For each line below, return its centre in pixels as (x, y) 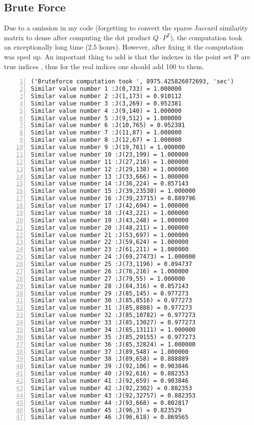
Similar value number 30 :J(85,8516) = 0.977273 (112, 301)
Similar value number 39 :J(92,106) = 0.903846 (110, 366)
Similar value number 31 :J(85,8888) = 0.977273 (112, 308)
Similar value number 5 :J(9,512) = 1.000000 (106, 118)
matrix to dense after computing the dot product (78, 37)
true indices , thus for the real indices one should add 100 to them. (104, 66)
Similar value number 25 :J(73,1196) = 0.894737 (112, 264)
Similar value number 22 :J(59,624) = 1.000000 (110, 242)
